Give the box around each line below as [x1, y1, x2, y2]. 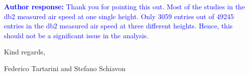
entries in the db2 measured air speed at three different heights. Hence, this [4, 21, 233, 31]
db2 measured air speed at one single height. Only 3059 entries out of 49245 [4, 11, 234, 21]
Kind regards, [4, 47, 45, 57]
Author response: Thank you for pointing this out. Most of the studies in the [4, 1, 245, 11]
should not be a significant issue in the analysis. [4, 30, 149, 40]
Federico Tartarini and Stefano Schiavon [4, 63, 126, 73]
